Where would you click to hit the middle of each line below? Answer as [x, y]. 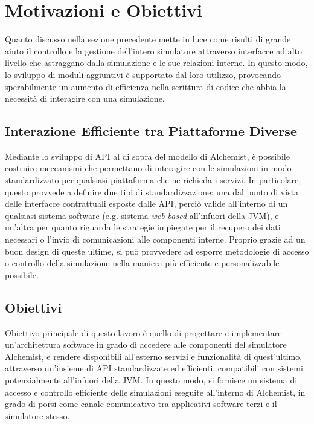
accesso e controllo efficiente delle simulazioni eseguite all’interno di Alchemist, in [155, 392]
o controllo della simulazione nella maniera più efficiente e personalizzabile [142, 263]
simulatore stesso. [37, 415]
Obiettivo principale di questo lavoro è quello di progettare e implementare [143, 332]
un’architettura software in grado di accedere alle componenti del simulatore [146, 344]
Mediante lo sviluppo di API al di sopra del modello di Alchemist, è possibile [147, 156]
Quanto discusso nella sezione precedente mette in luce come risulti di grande [148, 39]
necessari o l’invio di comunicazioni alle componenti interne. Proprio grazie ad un [155, 239]
